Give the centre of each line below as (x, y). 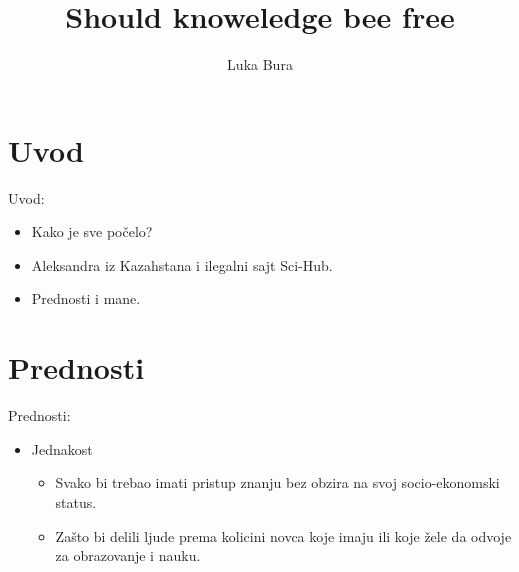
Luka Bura (260, 64)
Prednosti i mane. (86, 298)
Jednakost (62, 448)
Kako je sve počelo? (92, 231)
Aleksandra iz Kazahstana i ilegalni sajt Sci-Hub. (182, 264)
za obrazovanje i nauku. (128, 555)
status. (76, 501)
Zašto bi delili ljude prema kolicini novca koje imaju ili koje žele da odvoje (283, 535)
